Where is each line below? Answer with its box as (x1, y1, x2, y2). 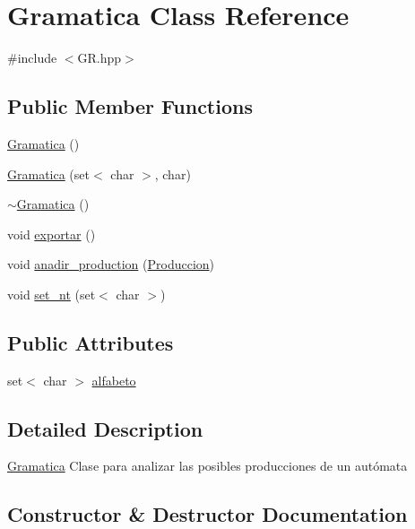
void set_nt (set (7, 284, 96, 303)
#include (7, 48, 57, 67)
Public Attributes (7, 328, 174, 356)
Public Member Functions (7, 92, 253, 120)
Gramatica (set (7, 164, 90, 183)
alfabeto (91, 370, 136, 389)
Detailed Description (7, 414, 203, 442)
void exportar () (7, 224, 96, 243)
